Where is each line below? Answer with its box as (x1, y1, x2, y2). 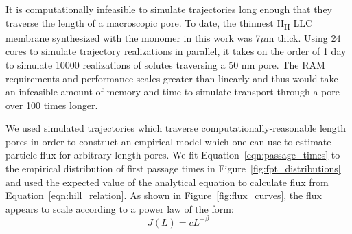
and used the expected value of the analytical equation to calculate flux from (5, 174, 329, 189)
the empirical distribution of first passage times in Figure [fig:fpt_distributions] (5, 161, 341, 176)
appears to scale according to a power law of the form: (5, 201, 234, 215)
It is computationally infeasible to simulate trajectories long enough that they (5, 2, 333, 16)
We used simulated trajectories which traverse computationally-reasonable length (5, 121, 347, 135)
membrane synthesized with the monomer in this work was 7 (5, 30, 261, 45)
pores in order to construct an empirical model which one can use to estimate (5, 134, 331, 148)
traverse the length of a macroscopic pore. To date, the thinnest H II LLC (5, 15, 313, 32)
